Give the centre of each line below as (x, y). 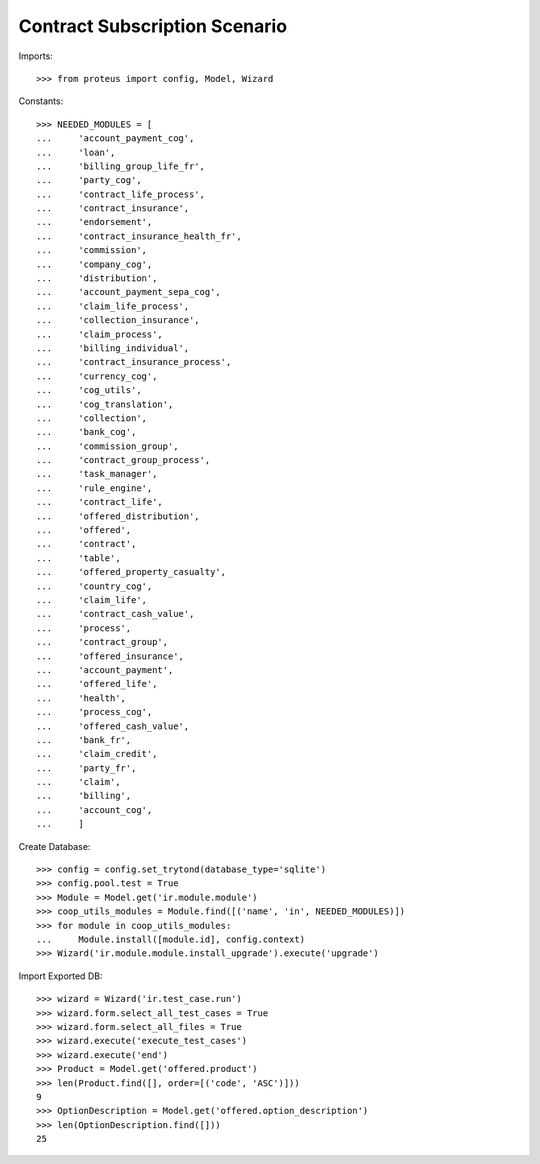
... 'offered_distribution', (118, 516)
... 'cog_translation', (105, 404)
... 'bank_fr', (84, 739)
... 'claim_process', (100, 334)
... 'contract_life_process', (120, 194)
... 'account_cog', (94, 809)
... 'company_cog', (94, 264)
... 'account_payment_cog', (115, 138)
